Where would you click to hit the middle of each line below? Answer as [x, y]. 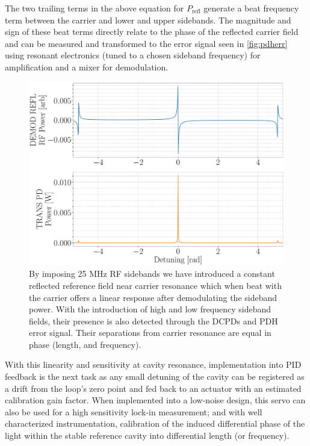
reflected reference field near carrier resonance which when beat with [155, 285]
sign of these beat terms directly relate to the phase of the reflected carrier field [152, 32]
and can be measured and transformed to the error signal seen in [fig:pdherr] [146, 43]
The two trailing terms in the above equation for [95, 8]
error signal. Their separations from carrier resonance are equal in [150, 333]
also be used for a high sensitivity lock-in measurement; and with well [134, 411]
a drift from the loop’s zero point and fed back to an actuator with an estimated [153, 388]
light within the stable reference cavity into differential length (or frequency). [147, 435]
